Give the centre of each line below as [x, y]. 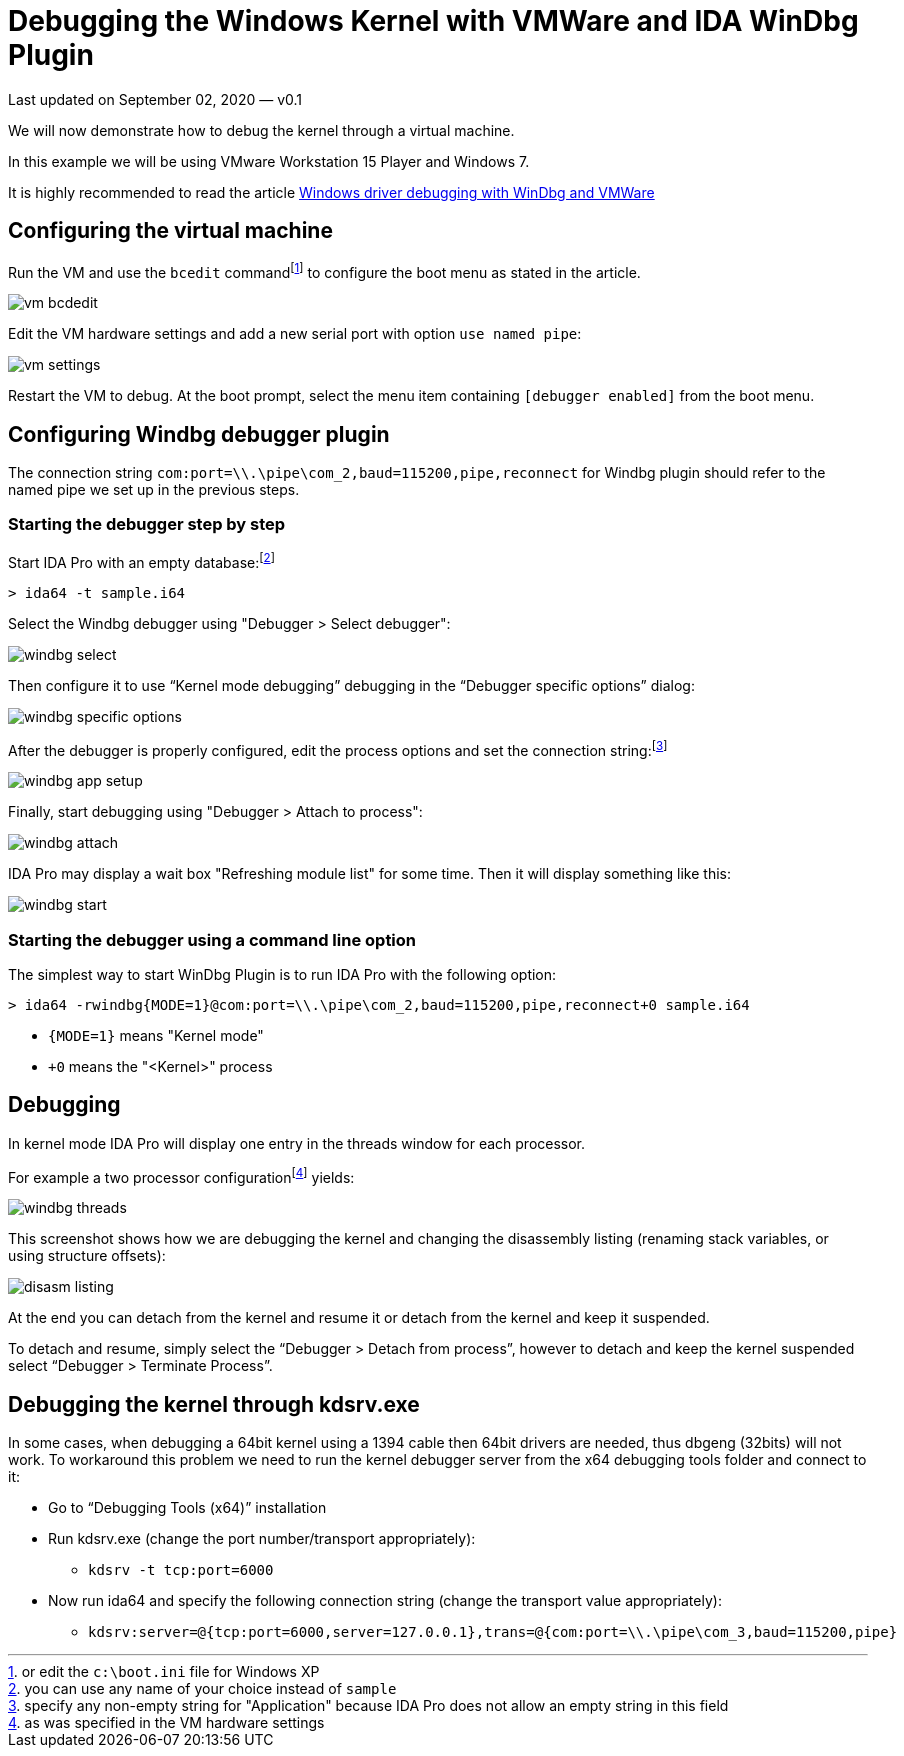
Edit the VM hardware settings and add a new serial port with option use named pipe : [295, 334]
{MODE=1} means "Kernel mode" [156, 1035]
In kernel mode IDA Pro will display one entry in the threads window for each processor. [297, 1143]
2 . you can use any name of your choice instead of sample [202, 1689]
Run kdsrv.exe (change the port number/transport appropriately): [262, 1539]
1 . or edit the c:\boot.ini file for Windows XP [164, 1672]
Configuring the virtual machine [170, 231]
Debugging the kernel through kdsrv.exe [214, 1404]
